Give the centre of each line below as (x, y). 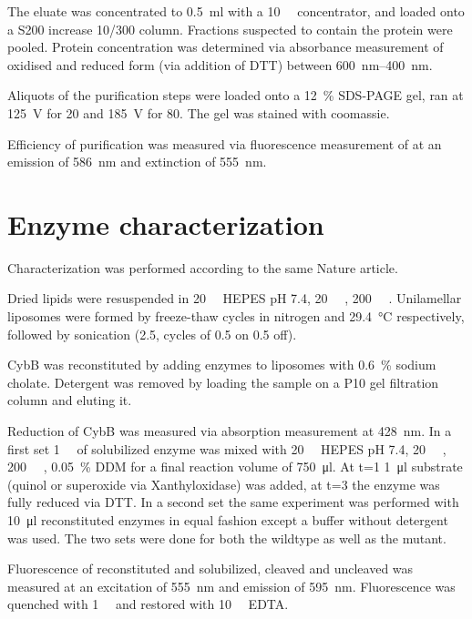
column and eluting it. (70, 400)
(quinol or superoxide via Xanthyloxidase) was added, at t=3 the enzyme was (224, 484)
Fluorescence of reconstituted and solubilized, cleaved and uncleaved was (210, 568)
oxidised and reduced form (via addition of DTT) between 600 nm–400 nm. (220, 64)
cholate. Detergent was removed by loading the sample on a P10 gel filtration (223, 382)
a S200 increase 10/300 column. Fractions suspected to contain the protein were (230, 29)
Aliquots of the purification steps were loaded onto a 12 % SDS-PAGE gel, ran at (236, 95)
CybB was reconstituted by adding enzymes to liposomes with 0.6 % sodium (222, 365)
